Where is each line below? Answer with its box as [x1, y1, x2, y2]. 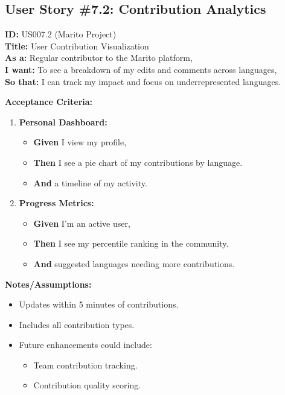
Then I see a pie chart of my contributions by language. [33, 156, 243, 168]
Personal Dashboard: [19, 115, 107, 128]
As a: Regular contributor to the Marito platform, [5, 51, 193, 64]
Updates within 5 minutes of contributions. [19, 298, 179, 311]
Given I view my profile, [33, 136, 127, 148]
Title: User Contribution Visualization [5, 39, 149, 52]
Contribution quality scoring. [33, 379, 141, 391]
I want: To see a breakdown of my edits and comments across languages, [5, 63, 277, 75]
